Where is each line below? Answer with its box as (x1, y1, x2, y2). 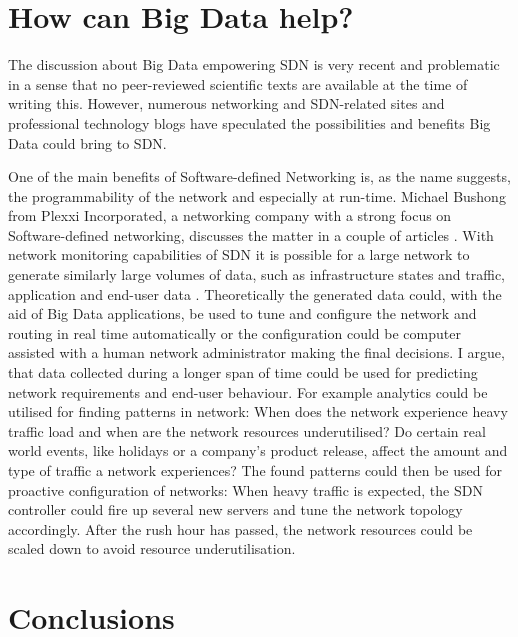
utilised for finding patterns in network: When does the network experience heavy (8, 401, 508, 422)
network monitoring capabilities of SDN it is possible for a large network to (8, 244, 470, 265)
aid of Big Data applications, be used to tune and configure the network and (8, 303, 477, 324)
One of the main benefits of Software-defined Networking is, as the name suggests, (8, 166, 511, 187)
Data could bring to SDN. (8, 132, 167, 153)
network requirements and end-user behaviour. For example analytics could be (8, 381, 488, 402)
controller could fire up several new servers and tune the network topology (8, 499, 463, 520)
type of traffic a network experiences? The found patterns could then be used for (8, 460, 502, 480)
